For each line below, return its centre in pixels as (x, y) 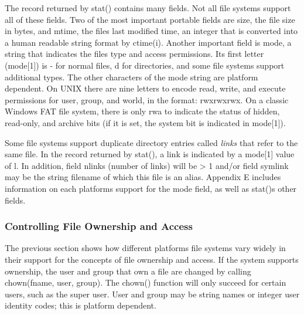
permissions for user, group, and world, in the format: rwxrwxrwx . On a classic (147, 99)
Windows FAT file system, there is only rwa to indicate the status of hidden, (142, 111)
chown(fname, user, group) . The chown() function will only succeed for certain (146, 282)
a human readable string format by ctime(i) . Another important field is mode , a (148, 42)
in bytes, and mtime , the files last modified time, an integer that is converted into (151, 31)
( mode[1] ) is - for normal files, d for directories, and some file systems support (145, 65)
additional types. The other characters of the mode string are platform (131, 77)
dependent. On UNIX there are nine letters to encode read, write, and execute (145, 88)
